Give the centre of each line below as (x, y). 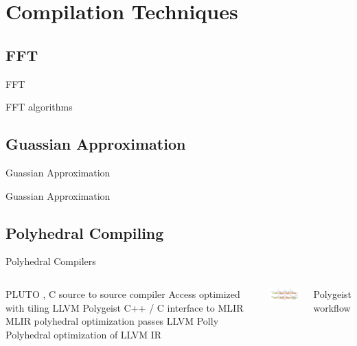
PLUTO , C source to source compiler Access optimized (123, 293)
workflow (332, 307)
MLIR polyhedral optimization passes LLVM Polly (112, 321)
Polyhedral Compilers (51, 261)
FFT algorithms (39, 107)
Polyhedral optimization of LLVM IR (84, 334)
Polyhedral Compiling (85, 232)
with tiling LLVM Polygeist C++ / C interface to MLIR (125, 307)
